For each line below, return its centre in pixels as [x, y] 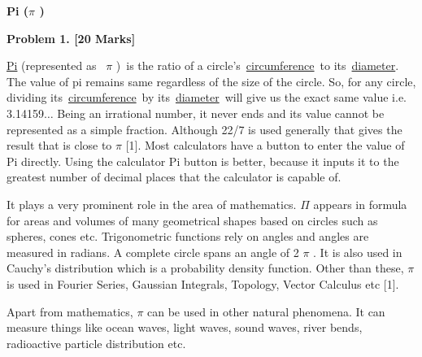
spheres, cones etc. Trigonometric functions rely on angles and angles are [188, 236]
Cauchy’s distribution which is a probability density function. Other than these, [205, 268]
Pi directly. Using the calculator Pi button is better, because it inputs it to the [203, 161]
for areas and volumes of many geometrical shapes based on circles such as [192, 220]
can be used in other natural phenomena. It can [266, 311]
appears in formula [360, 204]
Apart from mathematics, [70, 311]
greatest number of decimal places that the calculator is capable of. [174, 177]
